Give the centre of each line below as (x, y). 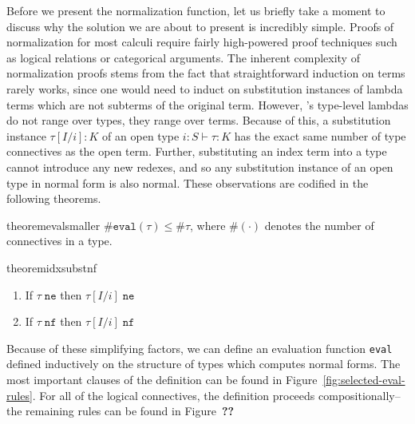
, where (208, 225)
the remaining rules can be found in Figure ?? (121, 411)
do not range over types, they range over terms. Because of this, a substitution (199, 120)
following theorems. (54, 198)
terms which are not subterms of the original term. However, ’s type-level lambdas (207, 104)
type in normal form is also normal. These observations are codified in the (188, 182)
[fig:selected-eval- (364, 379)
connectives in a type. (59, 241)
